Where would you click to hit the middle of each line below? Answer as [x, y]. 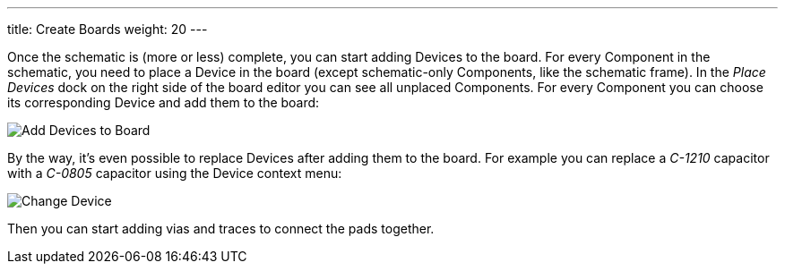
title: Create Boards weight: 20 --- [108, 29]
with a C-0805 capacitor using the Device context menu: [175, 173]
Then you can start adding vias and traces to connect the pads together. [221, 229]
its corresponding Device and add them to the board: [164, 102]
